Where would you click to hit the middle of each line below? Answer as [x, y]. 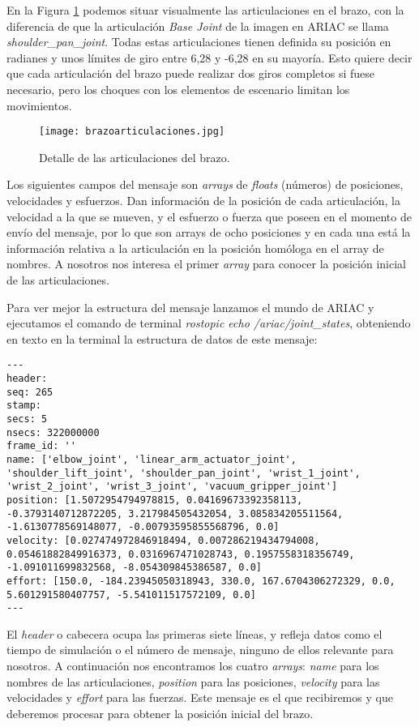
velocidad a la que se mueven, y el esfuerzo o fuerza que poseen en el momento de [209, 216]
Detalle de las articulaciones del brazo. [135, 157]
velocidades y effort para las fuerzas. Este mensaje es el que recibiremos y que [200, 697]
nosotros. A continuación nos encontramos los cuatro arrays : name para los [193, 665]
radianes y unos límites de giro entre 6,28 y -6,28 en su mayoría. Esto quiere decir [209, 57]
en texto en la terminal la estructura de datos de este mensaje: [162, 338]
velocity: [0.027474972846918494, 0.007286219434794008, [163, 540]
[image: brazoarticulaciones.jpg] [132, 132]
